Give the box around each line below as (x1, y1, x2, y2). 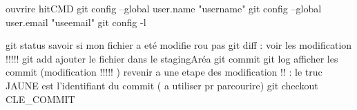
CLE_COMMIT (6, 91, 75, 106)
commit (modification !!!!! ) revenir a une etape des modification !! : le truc (6, 65, 322, 79)
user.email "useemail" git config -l (6, 14, 146, 29)
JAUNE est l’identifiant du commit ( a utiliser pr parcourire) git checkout (6, 78, 318, 92)
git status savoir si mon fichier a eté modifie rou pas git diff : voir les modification (6, 38, 352, 52)
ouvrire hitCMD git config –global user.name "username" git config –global (6, 1, 322, 15)
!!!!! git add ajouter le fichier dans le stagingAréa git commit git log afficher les (6, 51, 338, 65)
